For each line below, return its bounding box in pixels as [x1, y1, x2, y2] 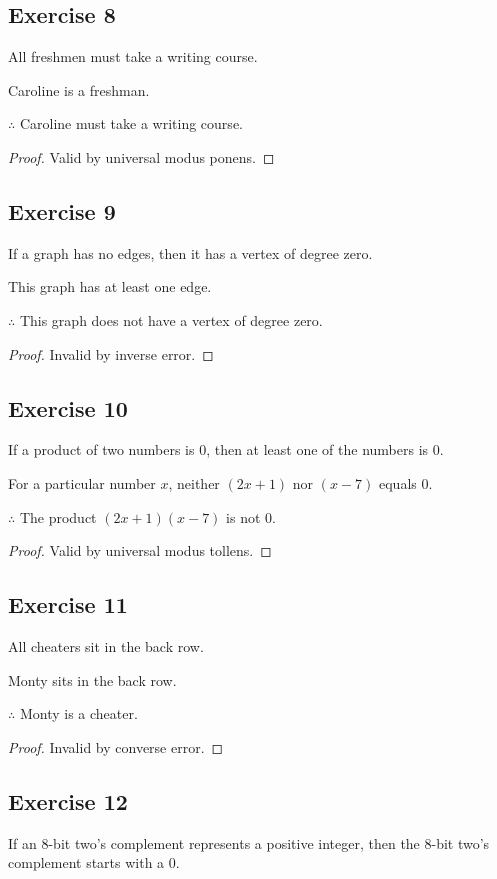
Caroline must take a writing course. [19, 113, 243, 134]
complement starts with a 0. [8, 852, 180, 873]
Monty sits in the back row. [8, 669, 177, 690]
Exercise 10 [8, 392, 128, 423]
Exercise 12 [8, 785, 128, 816]
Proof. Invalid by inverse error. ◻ [8, 343, 214, 364]
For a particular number [8, 472, 156, 493]
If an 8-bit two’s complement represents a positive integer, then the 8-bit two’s [8, 832, 490, 853]
